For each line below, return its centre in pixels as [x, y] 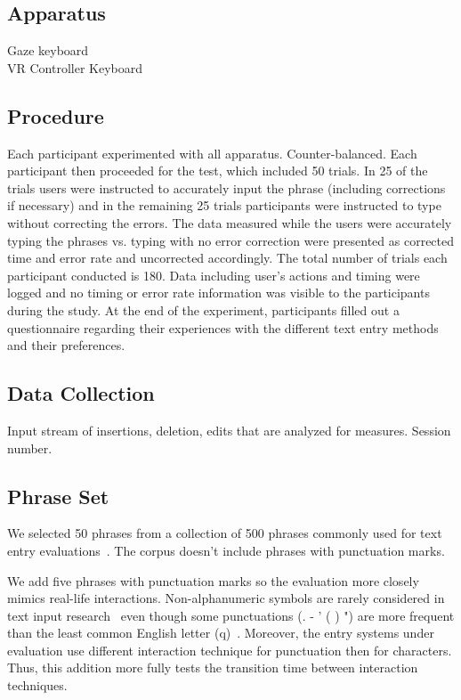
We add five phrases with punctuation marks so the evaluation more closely [213, 580]
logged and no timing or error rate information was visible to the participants [218, 293]
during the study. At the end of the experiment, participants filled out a [203, 309]
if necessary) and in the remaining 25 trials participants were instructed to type [224, 205]
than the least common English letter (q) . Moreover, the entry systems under [221, 633]
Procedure [56, 115]
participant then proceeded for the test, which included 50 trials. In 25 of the [218, 171]
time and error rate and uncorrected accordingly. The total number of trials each [227, 258]
